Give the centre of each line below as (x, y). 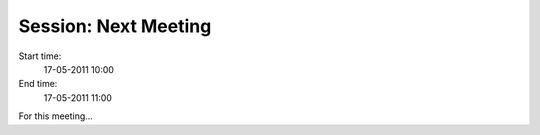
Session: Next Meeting (115, 26)
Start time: (40, 56)
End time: (38, 84)
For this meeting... (56, 116)
